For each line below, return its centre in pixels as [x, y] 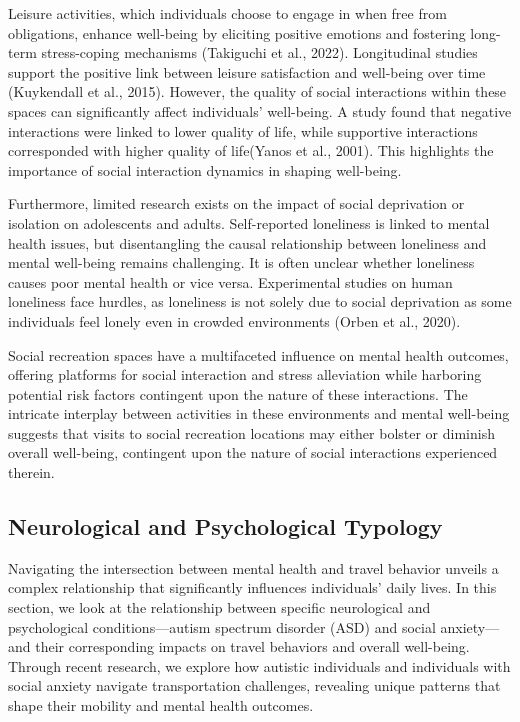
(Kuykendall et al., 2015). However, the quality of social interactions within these [257, 91]
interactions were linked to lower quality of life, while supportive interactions [243, 130]
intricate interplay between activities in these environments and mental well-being [259, 413]
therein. [31, 472]
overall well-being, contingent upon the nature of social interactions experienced [253, 452]
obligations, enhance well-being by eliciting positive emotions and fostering [237, 32]
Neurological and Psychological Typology [225, 526]
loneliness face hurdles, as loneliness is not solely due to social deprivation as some [260, 301]
